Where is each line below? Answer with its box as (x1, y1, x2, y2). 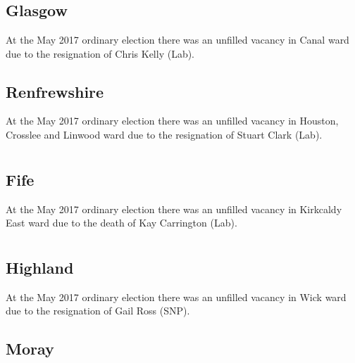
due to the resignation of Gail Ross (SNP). (6, 303, 190, 318)
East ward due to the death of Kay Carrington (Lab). (6, 215, 237, 230)
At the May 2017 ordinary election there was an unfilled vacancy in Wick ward (6, 289, 347, 304)
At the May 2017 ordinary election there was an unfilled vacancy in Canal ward (6, 32, 349, 46)
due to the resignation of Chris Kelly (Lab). (6, 46, 195, 60)
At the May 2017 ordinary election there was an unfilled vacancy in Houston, (6, 113, 339, 128)
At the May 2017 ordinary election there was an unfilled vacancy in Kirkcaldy (6, 201, 342, 216)
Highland (6, 256, 74, 278)
